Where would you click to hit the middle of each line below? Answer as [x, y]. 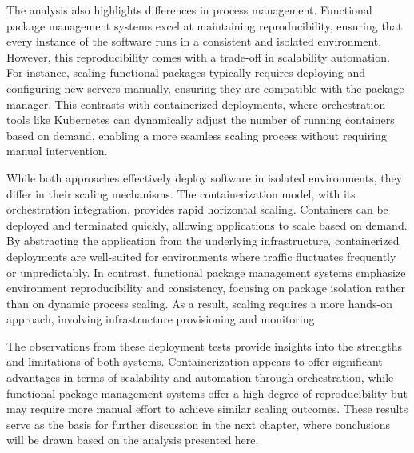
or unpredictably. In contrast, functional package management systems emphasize [206, 272]
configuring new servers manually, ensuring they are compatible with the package [205, 88]
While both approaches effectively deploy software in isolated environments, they [205, 177]
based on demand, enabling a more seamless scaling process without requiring [197, 135]
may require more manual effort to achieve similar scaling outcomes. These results [207, 409]
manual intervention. [57, 151]
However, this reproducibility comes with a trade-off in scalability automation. [198, 56]
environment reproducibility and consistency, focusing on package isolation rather [206, 288]
